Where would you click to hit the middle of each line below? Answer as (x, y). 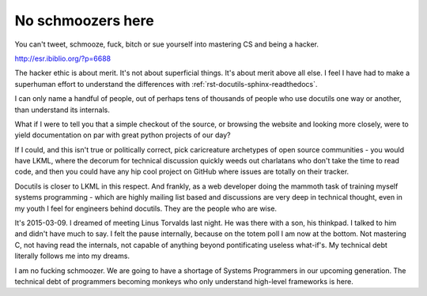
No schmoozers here (84, 21)
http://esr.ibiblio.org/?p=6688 (62, 58)
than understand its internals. (62, 110)
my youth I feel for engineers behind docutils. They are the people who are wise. (145, 208)
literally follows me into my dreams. (72, 256)
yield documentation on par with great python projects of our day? (123, 135)
